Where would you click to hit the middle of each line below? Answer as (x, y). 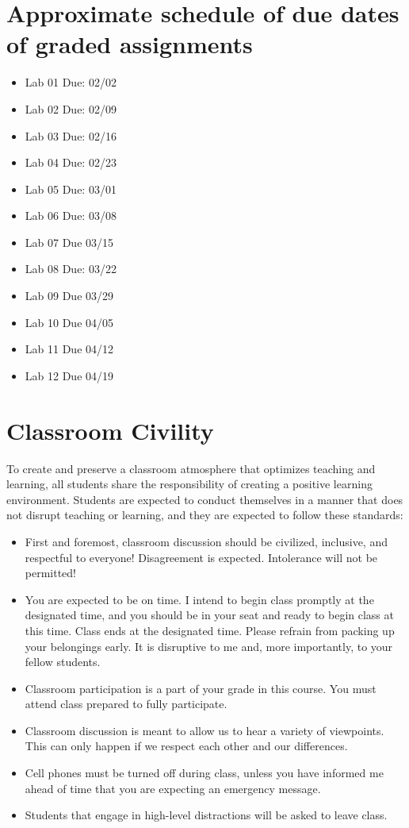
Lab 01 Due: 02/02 (71, 82)
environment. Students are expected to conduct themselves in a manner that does (205, 499)
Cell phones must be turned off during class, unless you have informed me (204, 773)
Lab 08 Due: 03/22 (71, 269)
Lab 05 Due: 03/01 (71, 189)
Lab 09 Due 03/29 (69, 296)
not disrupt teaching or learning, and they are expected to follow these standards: (205, 515)
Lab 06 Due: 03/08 (71, 216)
